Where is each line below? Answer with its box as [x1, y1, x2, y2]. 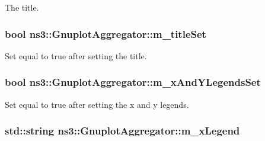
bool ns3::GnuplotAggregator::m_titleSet [5, 26, 206, 41]
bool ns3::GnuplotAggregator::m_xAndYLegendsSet [5, 75, 261, 89]
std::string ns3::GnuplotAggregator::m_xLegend [5, 123, 240, 138]
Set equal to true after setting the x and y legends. [5, 98, 189, 110]
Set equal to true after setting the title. [5, 49, 147, 62]
